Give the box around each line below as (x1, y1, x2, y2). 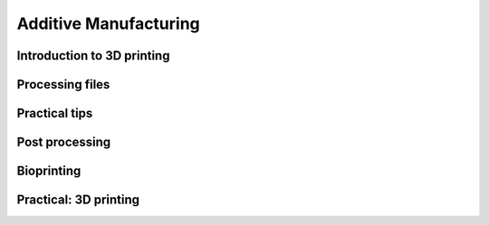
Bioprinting (16, 164, 81, 179)
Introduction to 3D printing (16, 48, 170, 63)
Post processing (16, 135, 111, 150)
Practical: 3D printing (16, 192, 140, 208)
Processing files (16, 77, 110, 92)
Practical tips (16, 106, 93, 121)
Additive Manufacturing (16, 14, 201, 33)
